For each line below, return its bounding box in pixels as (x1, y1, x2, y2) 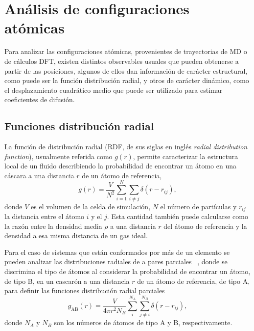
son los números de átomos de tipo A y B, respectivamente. (54, 317, 232, 328)
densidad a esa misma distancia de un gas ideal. (4, 230, 148, 241)
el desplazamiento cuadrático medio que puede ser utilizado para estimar (4, 84, 223, 95)
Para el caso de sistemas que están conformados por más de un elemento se (4, 247, 230, 257)
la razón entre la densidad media (4, 221, 102, 231)
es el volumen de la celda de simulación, (31, 201, 151, 211)
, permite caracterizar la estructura (133, 151, 238, 161)
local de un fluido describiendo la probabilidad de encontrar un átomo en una (4, 161, 236, 171)
